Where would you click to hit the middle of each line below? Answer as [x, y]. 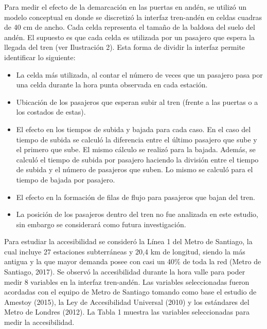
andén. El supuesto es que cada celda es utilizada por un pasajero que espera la [129, 37]
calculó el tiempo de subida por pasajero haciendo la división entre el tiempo [137, 159]
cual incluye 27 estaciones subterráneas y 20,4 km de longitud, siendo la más [125, 251]
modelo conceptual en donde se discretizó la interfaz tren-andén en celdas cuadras [133, 17]
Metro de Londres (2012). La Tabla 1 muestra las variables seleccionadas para [127, 312]
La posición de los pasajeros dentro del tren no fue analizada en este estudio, [137, 214]
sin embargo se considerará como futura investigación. [101, 224]
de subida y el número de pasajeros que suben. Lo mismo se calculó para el [135, 169]
